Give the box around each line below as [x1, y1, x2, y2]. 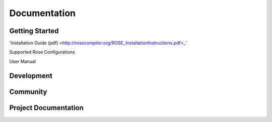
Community [9, 87, 47, 96]
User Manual [9, 58, 36, 64]
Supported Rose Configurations [9, 49, 75, 55]
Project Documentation [9, 103, 84, 112]
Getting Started [9, 27, 59, 35]
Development [9, 71, 53, 80]
